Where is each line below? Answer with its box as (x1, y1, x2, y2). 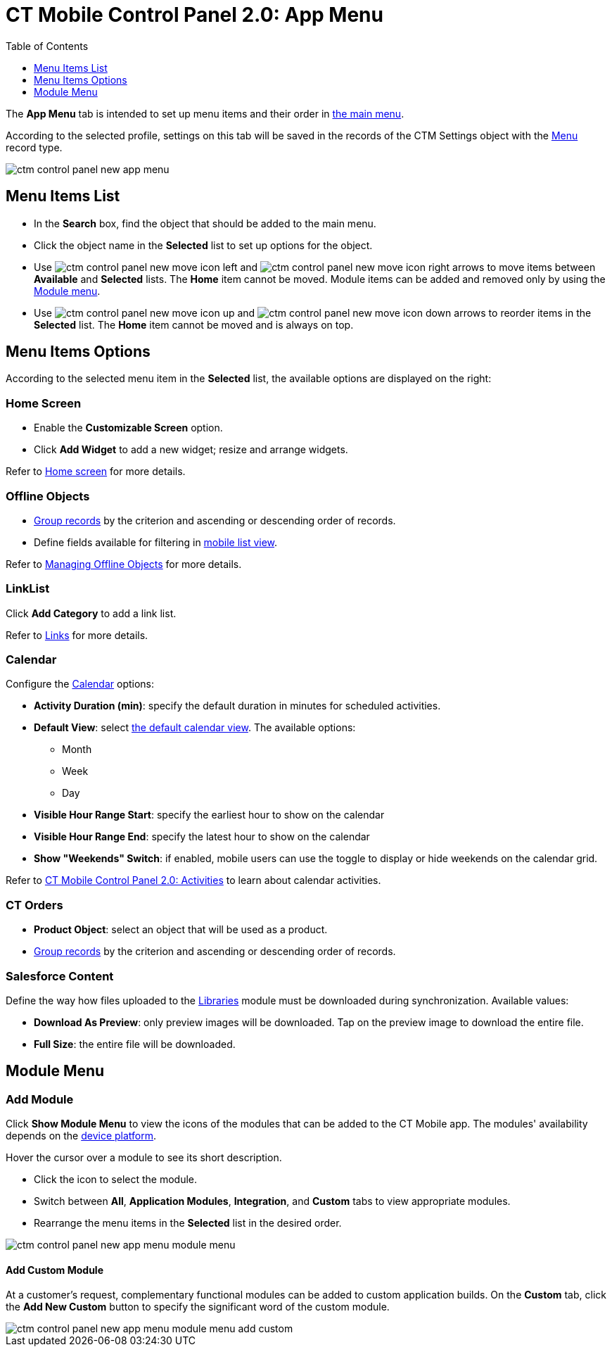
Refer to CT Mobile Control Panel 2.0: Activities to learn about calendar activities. (6, 874, 381, 887)
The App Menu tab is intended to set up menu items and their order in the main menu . (6, 107, 404, 120)
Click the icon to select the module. (34, 1173, 198, 1186)
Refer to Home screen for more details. (6, 465, 186, 478)
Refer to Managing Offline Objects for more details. (6, 557, 242, 570)
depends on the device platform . (6, 1130, 157, 1142)
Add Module (6, 1092, 74, 1106)
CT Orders (6, 897, 63, 912)
